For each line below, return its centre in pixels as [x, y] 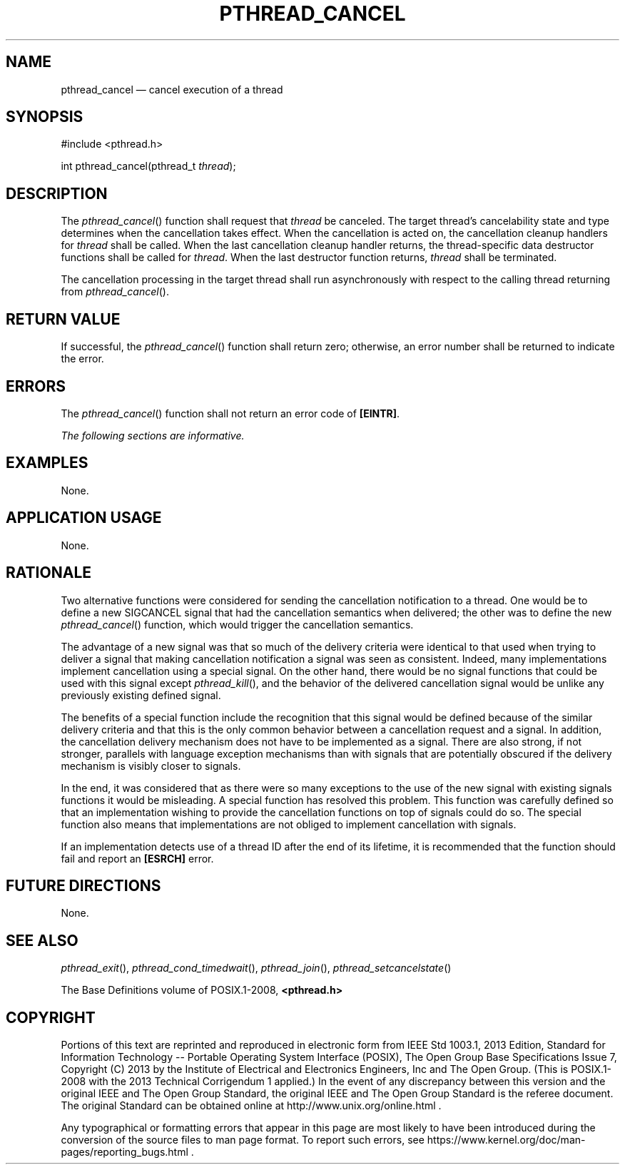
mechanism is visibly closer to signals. [151, 765]
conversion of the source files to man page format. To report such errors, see [243, 1140]
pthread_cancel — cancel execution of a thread [172, 89]
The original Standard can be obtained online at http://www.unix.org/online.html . [251, 1106]
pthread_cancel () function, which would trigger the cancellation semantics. [237, 624]
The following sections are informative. [153, 435]
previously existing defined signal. [141, 695]
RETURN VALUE [63, 319]
